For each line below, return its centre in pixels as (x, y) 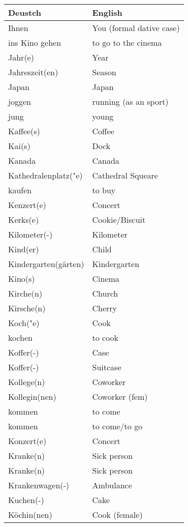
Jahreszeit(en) (33, 72)
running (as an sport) (130, 101)
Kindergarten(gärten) (46, 264)
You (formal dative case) (136, 28)
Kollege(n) (27, 382)
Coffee (103, 131)
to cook (105, 338)
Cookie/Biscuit (119, 219)
